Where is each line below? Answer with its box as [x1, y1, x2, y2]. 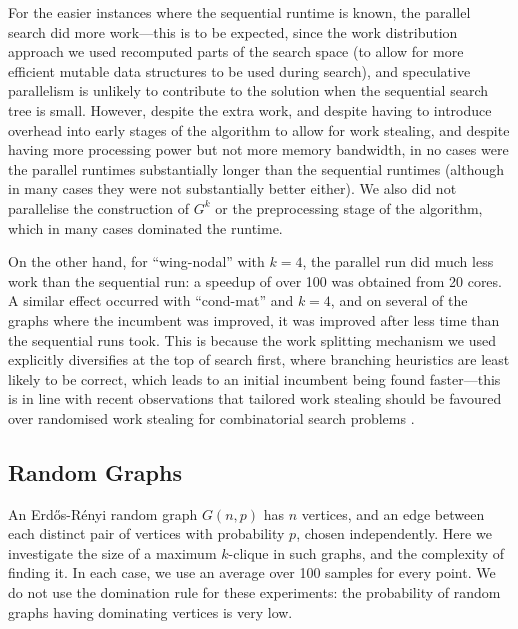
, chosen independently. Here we [296, 523, 492, 544]
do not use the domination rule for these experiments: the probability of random [8, 582, 501, 603]
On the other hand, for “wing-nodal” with [8, 251, 265, 272]
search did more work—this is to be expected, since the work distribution [8, 21, 458, 42]
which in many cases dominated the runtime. [8, 217, 283, 238]
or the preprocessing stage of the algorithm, [215, 197, 483, 218]
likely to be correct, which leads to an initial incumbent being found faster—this [8, 368, 501, 389]
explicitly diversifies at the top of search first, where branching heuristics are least [8, 349, 510, 370]
